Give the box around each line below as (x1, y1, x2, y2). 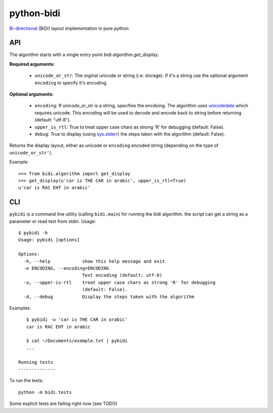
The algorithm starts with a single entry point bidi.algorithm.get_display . (9, 52, 159, 58)
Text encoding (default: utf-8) (82, 272, 163, 278)
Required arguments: (9, 61, 55, 67)
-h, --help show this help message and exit (23, 258, 165, 264)
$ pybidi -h (18, 230, 48, 235)
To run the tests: (9, 378, 43, 384)
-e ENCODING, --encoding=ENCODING (23, 265, 109, 271)
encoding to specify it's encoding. (34, 79, 108, 86)
